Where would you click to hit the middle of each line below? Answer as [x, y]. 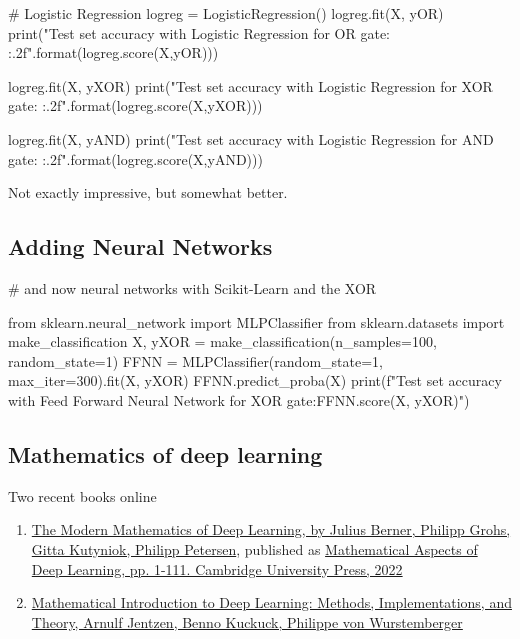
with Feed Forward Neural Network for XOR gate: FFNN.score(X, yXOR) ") [239, 399]
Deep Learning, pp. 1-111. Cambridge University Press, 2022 [217, 568]
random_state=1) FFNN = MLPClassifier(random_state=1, [195, 360]
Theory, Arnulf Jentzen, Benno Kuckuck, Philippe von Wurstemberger [247, 621]
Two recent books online [82, 495]
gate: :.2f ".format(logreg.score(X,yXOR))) [135, 105]
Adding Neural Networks [140, 246]
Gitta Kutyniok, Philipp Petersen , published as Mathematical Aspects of [254, 548]
